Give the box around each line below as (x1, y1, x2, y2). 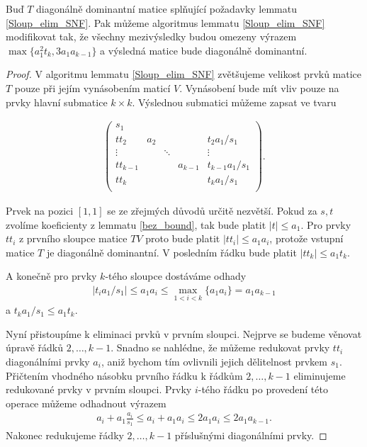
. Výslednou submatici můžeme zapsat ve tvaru (132, 94, 337, 109)
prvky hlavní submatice (6, 94, 108, 109)
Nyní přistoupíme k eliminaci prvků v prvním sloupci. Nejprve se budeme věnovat (6, 326, 362, 341)
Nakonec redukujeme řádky (6, 427, 124, 442)
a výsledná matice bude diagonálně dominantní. (100, 43, 307, 57)
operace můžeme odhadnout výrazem (6, 395, 166, 410)
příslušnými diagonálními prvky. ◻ (174, 427, 327, 442)
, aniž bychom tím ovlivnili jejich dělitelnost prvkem (101, 353, 327, 368)
